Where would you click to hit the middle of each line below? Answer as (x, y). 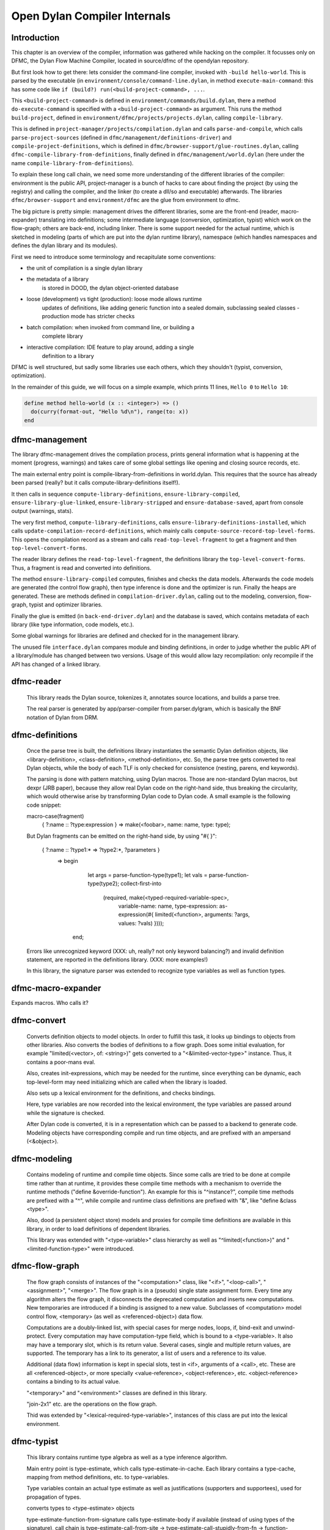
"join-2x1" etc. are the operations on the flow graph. (92, 1404)
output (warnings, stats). (42, 511)
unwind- (285, 1327)
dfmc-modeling (42, 1159)
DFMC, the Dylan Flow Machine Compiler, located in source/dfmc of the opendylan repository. (130, 61)
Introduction (35, 38)
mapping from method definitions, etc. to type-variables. (98, 1477)
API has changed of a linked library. (56, 664)
